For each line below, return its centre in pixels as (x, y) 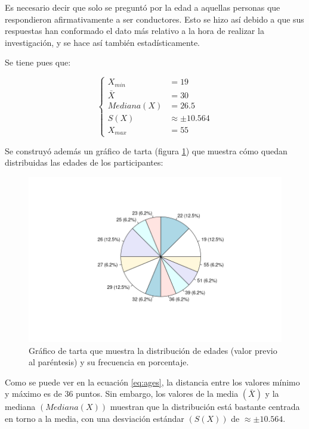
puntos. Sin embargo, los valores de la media (157, 394)
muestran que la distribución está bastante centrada (205, 407)
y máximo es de (33, 394)
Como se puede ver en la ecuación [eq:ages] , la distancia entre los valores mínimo (152, 382)
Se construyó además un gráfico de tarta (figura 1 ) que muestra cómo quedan (146, 150)
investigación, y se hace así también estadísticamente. (102, 42)
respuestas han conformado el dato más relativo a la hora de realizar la (135, 31)
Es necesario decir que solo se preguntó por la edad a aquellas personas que (143, 7)
